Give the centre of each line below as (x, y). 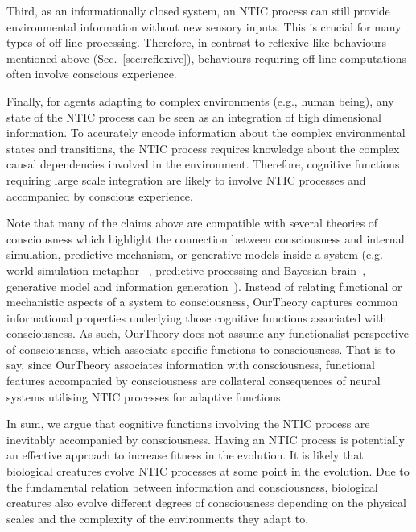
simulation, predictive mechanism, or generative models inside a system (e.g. (195, 254)
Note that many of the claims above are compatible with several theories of (192, 223)
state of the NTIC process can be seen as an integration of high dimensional (194, 116)
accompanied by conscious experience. (100, 195)
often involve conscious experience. (92, 74)
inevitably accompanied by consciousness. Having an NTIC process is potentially (206, 439)
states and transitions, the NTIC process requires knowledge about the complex (203, 148)
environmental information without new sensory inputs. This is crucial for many (204, 26)
